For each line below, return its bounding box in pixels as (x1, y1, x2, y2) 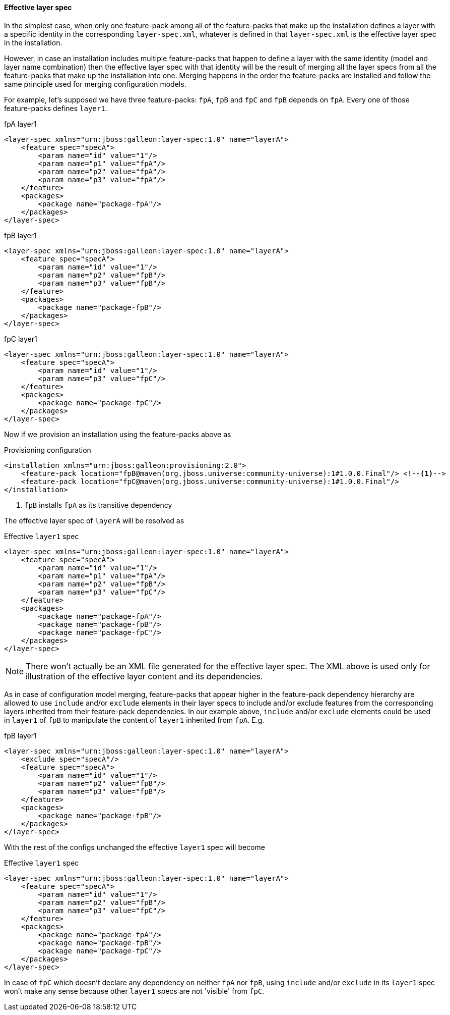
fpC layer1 (4, 334, 37, 343)
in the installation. (4, 38, 62, 47)
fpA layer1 (4, 119, 37, 128)
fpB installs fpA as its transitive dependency (24, 500, 172, 509)
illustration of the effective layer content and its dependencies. (26, 671, 263, 681)
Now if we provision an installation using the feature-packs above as (4, 430, 231, 439)
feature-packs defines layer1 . (4, 103, 107, 113)
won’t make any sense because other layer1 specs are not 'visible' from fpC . (4, 986, 265, 995)
